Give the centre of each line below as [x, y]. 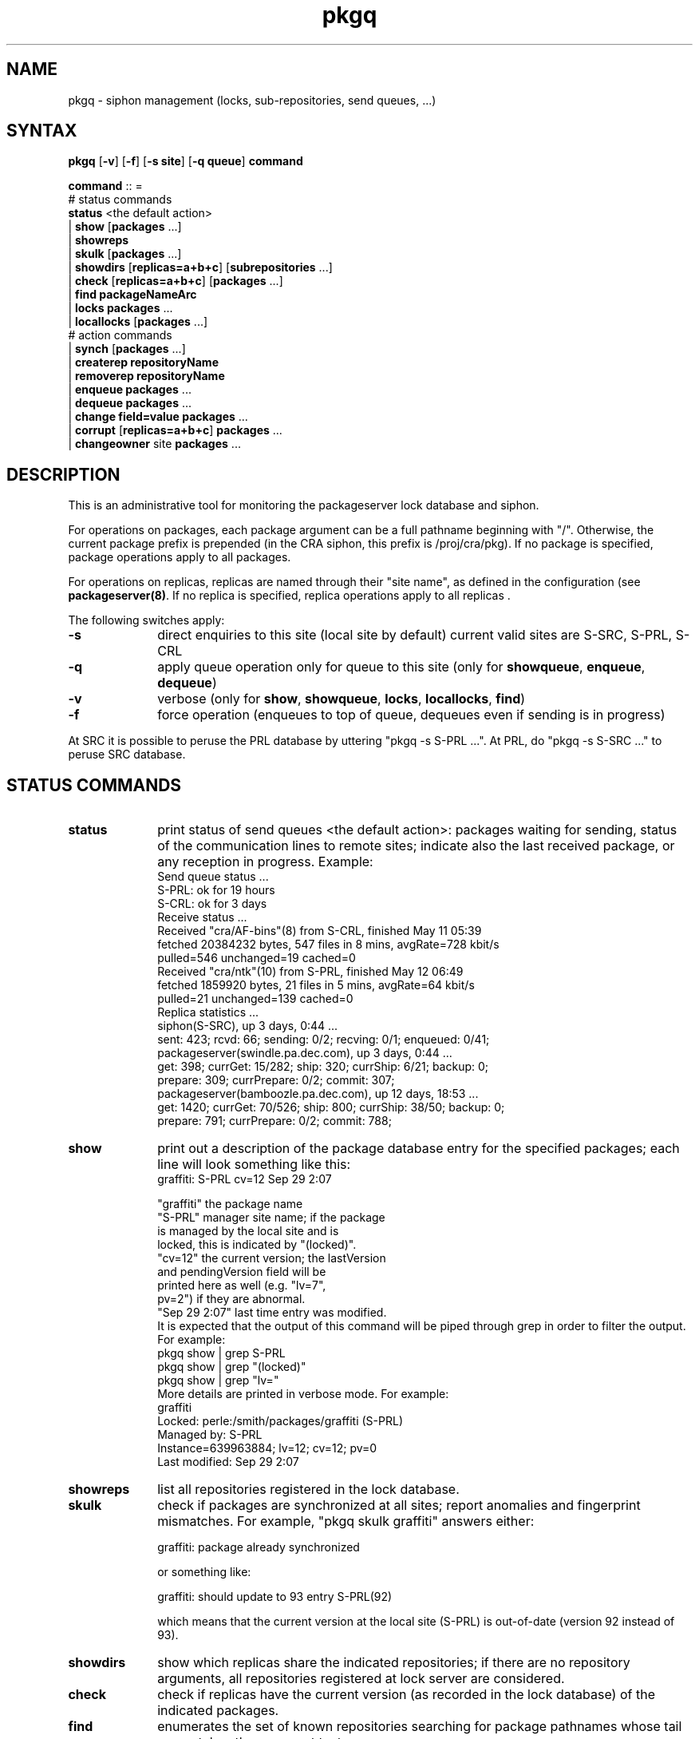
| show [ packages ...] [125, 227]
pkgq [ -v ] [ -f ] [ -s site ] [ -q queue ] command [186, 161]
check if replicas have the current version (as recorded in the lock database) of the [406, 1695]
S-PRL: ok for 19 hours [216, 890]
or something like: [204, 1572]
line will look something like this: [254, 1165]
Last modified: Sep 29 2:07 [228, 1462]
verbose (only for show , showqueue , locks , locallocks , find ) [342, 699]
